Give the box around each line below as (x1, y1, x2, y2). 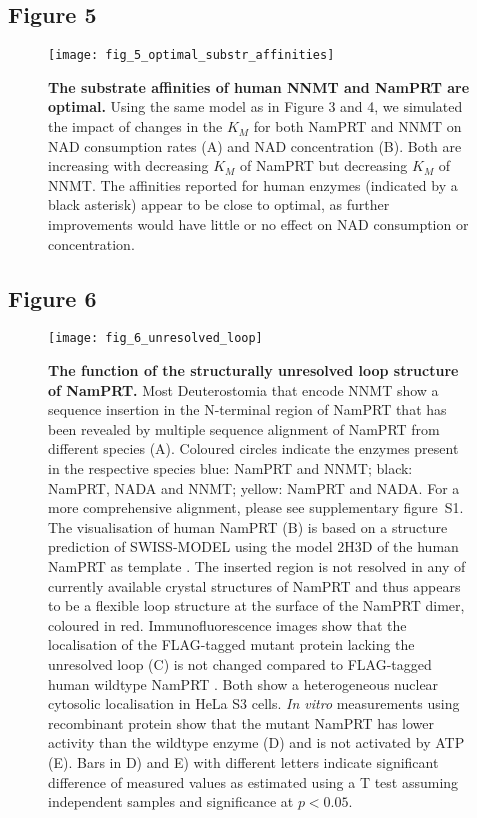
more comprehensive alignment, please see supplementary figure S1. (48, 497, 464, 518)
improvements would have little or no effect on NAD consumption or (48, 214, 469, 235)
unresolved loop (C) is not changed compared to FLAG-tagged (48, 653, 432, 674)
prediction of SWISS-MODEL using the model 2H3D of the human (48, 536, 459, 557)
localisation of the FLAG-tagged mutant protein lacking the (48, 634, 415, 655)
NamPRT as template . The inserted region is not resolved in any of (48, 556, 466, 576)
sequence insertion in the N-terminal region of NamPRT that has (48, 399, 447, 420)
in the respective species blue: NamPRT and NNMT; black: (48, 458, 413, 479)
